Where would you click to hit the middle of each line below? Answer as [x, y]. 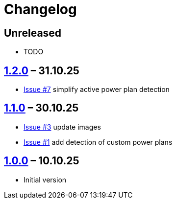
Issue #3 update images [62, 127]
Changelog [40, 9]
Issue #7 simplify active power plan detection [97, 90]
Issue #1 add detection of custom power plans [98, 142]
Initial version [45, 180]
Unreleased [33, 33]
